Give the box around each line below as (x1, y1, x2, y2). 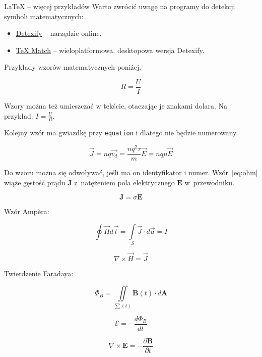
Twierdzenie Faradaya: (4, 268, 74, 278)
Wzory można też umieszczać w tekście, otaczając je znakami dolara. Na (4, 100, 228, 111)
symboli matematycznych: (4, 11, 84, 21)
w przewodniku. (184, 177, 235, 187)
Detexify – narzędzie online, (16, 28, 102, 38)
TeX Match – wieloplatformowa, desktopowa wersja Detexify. (16, 44, 205, 55)
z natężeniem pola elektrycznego (74, 177, 175, 187)
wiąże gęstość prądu (4, 177, 65, 187)
